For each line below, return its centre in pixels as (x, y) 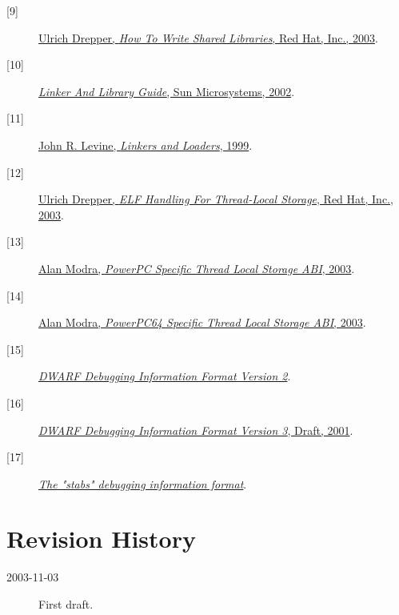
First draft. (66, 604)
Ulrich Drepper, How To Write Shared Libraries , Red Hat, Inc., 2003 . (208, 37)
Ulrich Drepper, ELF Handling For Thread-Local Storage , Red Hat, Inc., (216, 199)
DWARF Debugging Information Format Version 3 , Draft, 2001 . (196, 430)
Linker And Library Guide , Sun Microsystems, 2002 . (167, 91)
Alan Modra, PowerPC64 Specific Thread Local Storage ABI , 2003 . (202, 322)
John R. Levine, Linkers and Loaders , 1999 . (146, 145)
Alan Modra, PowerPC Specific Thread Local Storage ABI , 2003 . (197, 268)
